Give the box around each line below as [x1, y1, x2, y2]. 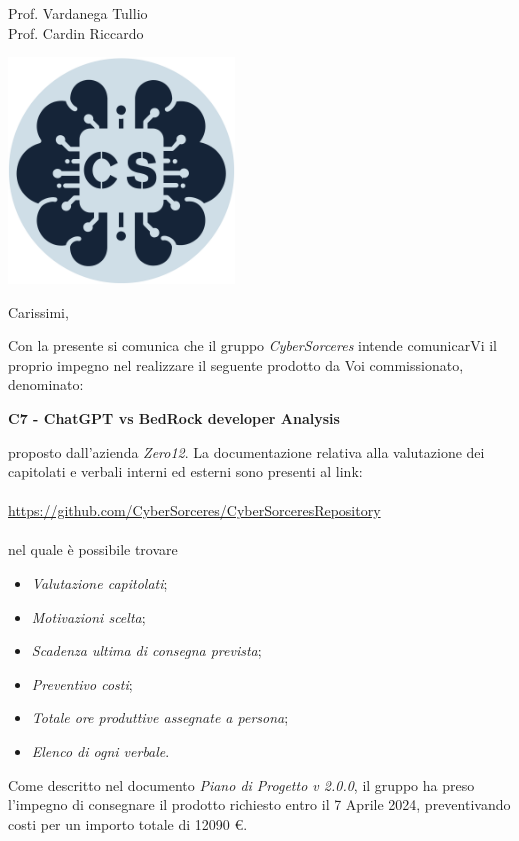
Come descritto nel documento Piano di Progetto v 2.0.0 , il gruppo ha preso [8, 774, 475, 795]
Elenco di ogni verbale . [31, 741, 170, 762]
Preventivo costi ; [31, 673, 133, 694]
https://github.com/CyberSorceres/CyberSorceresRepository [8, 500, 381, 521]
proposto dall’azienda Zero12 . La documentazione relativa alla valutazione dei [8, 441, 485, 462]
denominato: [8, 374, 84, 395]
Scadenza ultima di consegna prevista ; [31, 640, 262, 661]
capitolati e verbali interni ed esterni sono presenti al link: [8, 461, 363, 482]
